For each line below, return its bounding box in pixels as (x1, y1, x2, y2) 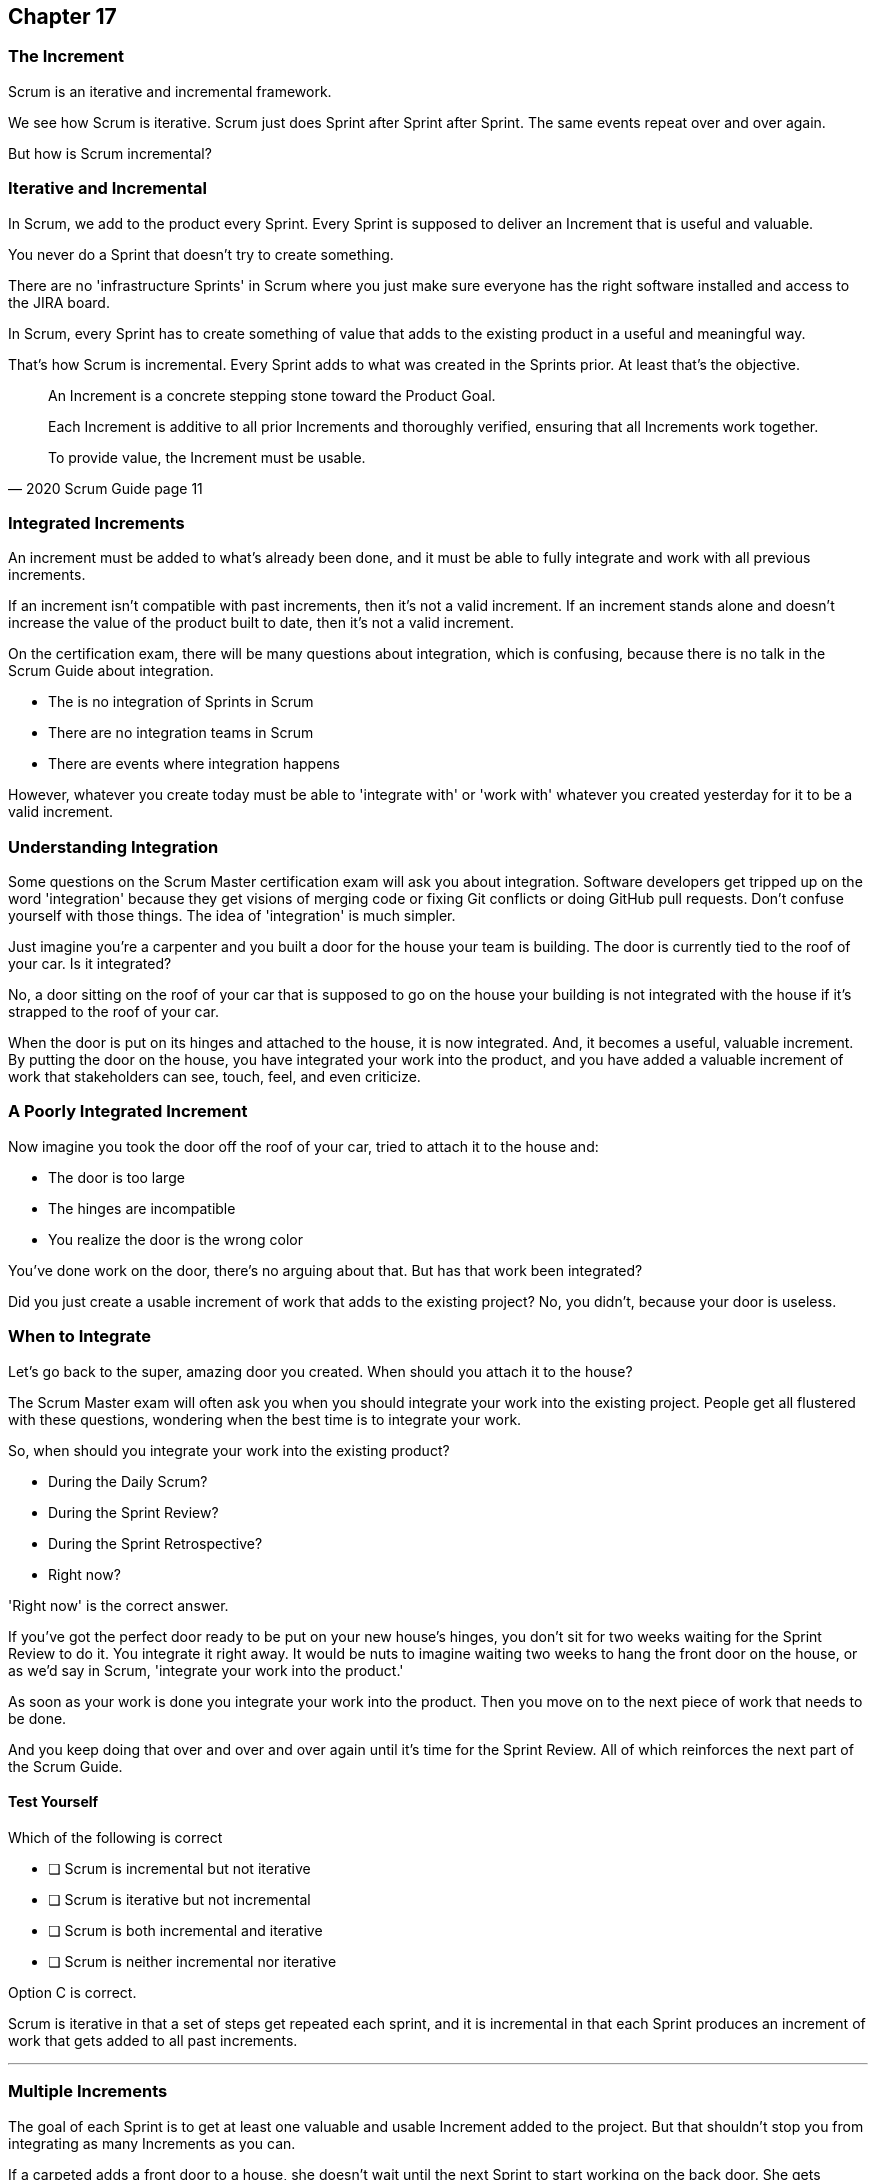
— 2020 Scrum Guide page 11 (8, 479, 203, 497)
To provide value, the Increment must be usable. (48, 448, 366, 466)
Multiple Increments (8, 2081, 168, 2102)
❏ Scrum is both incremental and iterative (48, 1921, 323, 1939)
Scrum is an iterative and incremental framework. (8, 82, 332, 100)
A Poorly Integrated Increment (8, 1101, 248, 1122)
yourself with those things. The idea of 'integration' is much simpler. (8, 907, 456, 925)
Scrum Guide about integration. (8, 662, 214, 680)
